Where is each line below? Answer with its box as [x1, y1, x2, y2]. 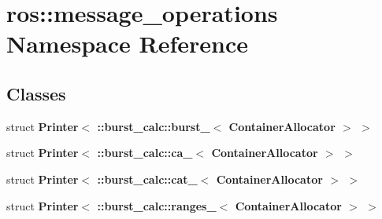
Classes [6, 81, 66, 105]
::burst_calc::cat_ [97, 170, 198, 187]
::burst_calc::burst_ [97, 118, 210, 134]
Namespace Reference [6, 27, 248, 60]
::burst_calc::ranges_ [97, 197, 217, 214]
